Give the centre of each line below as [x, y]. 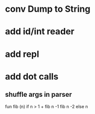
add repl [22, 54]
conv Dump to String [48, 9]
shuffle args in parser [38, 95]
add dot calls [32, 76]
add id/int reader [40, 32]
